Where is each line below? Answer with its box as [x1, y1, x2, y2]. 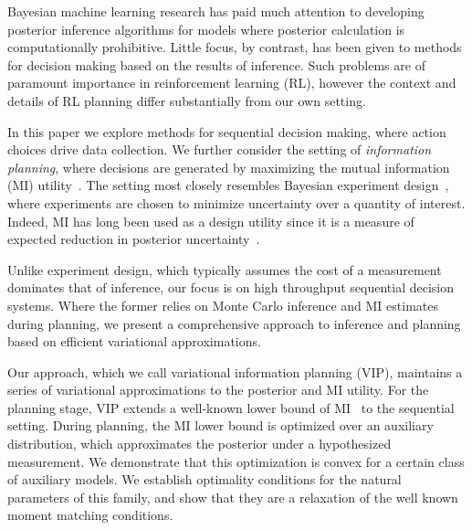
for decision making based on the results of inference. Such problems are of [7, 55, 425, 74]
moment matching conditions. [7, 505, 173, 525]
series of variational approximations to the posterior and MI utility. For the [7, 380, 429, 399]
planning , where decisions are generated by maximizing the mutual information [7, 157, 450, 176]
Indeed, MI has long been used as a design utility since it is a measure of [7, 211, 414, 230]
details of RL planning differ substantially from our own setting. [7, 90, 366, 110]
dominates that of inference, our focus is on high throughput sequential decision [7, 278, 454, 297]
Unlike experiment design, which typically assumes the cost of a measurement [7, 260, 442, 279]
